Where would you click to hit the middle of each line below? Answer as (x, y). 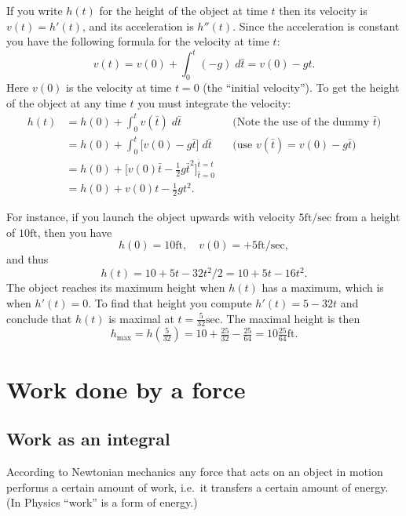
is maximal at (141, 318)
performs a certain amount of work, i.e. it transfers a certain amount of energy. (198, 487)
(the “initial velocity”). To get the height (301, 87)
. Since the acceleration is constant (316, 25)
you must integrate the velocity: (214, 102)
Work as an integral (88, 439)
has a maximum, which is (323, 287)
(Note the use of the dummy (301, 122)
